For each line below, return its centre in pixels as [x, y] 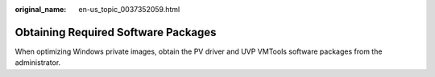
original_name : [41, 9]
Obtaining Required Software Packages [116, 32]
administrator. [38, 63]
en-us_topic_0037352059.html [129, 9]
